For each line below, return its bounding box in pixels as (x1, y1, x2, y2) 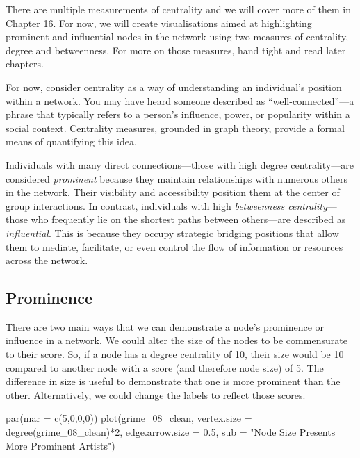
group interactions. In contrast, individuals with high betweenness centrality (6, 198, 327, 213)
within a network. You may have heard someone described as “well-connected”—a (6, 93, 354, 108)
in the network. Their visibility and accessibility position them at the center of (6, 185, 340, 199)
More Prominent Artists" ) (6, 438, 115, 452)
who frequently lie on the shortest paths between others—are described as (31, 212, 346, 227)
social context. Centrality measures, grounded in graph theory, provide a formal (6, 120, 345, 135)
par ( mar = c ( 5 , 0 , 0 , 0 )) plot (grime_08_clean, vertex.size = (6, 411, 252, 425)
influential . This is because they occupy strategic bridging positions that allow (6, 225, 339, 240)
